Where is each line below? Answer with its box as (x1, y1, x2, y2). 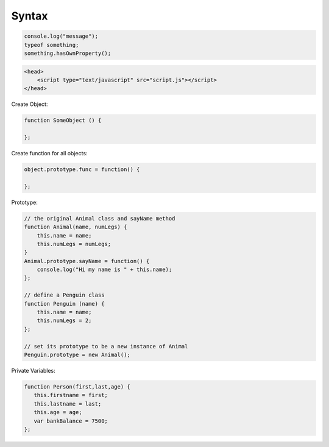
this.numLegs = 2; (37, 317, 92, 324)
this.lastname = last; (34, 400, 102, 407)
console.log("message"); (24, 33, 99, 40)
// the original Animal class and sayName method (24, 215, 175, 222)
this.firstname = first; (34, 392, 108, 399)
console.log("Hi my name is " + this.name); (37, 266, 172, 273)
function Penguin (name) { (24, 300, 105, 307)
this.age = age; (34, 409, 82, 416)
